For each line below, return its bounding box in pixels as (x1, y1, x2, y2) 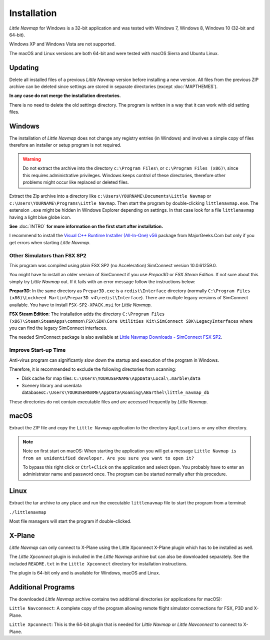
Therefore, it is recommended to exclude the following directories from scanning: (9, 366, 176, 372)
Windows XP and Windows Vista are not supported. (9, 41, 116, 47)
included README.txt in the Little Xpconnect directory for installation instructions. (9, 560, 187, 566)
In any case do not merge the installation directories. (9, 93, 121, 99)
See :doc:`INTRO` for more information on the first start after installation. (9, 223, 163, 229)
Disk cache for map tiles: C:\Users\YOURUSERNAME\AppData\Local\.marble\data (21, 375, 201, 381)
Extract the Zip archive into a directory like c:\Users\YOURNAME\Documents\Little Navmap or (9, 193, 211, 199)
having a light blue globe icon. (9, 214, 71, 220)
